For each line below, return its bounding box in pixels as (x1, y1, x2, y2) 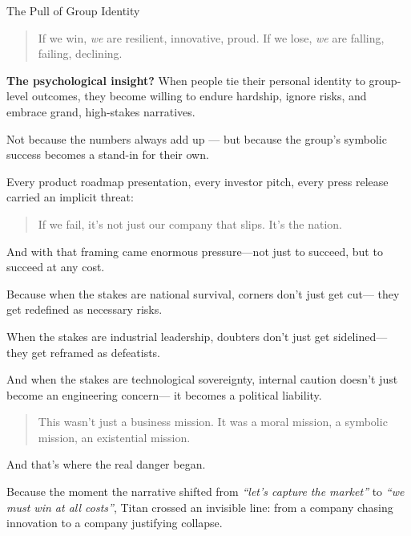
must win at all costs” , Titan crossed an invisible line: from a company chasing (6, 498, 393, 515)
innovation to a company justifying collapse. (6, 514, 223, 531)
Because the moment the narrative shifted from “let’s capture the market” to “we (6, 483, 405, 500)
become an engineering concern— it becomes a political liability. (6, 386, 322, 403)
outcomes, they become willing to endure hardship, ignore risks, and (31, 87, 367, 104)
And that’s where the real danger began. (6, 456, 206, 473)
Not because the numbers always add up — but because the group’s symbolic (6, 130, 387, 147)
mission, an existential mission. (38, 428, 191, 445)
